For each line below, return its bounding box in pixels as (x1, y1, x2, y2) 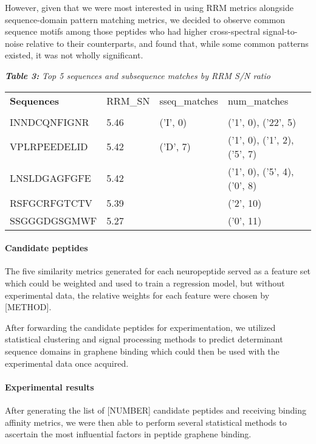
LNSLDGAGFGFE (10, 171, 91, 186)
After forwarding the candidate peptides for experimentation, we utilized (5, 321, 276, 333)
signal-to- (263, 25, 298, 38)
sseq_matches (159, 93, 219, 108)
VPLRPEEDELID (10, 139, 88, 154)
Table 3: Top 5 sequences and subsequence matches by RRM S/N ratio (5, 69, 270, 82)
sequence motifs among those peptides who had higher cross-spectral (5, 25, 260, 38)
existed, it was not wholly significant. (5, 49, 143, 61)
